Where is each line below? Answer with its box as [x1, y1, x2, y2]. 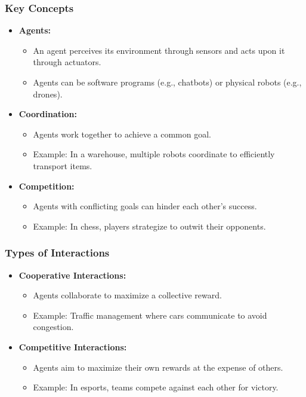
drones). [33, 87, 63, 100]
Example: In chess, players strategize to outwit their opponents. [33, 219, 266, 232]
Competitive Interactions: [18, 340, 127, 353]
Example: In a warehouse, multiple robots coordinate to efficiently [33, 148, 275, 160]
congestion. [33, 320, 74, 333]
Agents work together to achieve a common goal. [33, 127, 211, 140]
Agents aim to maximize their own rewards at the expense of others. [33, 361, 283, 373]
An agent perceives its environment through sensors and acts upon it [33, 44, 285, 56]
